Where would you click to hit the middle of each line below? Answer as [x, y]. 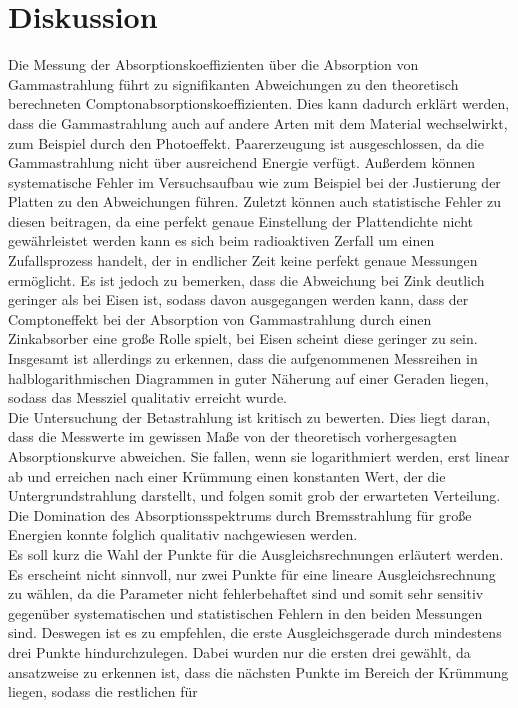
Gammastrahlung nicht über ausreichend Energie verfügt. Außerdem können [241, 162]
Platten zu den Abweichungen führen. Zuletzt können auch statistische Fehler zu [255, 201]
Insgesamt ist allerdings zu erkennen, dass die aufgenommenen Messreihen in [243, 358]
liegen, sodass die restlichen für [103, 691]
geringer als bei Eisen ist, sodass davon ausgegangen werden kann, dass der [238, 299]
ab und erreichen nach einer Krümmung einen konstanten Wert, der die [227, 475]
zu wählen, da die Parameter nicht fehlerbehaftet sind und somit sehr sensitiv [246, 593]
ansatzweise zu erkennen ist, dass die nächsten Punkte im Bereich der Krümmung [258, 671]
